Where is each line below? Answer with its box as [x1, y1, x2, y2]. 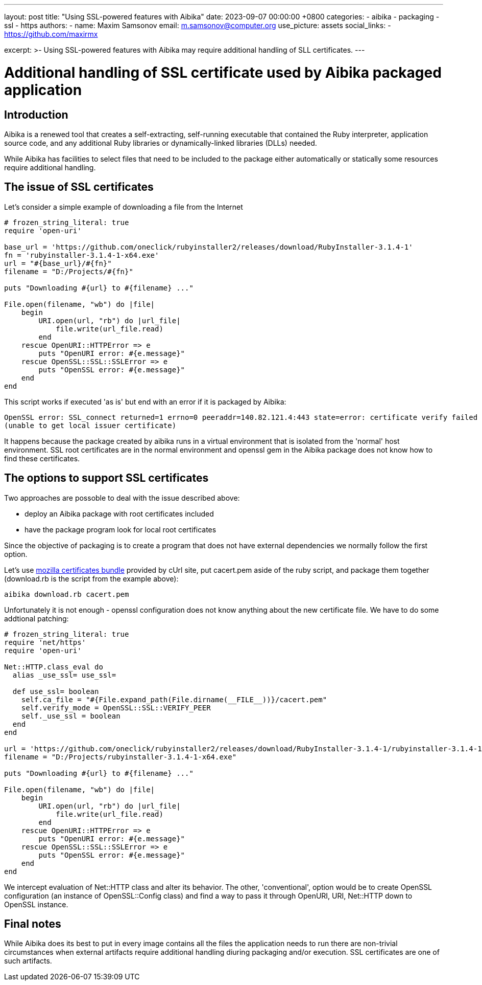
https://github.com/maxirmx [4, 30, 98, 38]
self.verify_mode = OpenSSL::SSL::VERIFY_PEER [21, 703, 211, 712]
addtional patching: [4, 614, 69, 623]
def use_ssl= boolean [12, 687, 99, 696]
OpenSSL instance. [4, 900, 68, 909]
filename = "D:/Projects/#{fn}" [4, 267, 133, 276]
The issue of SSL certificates [4, 181, 154, 194]
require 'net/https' [4, 638, 86, 646]
